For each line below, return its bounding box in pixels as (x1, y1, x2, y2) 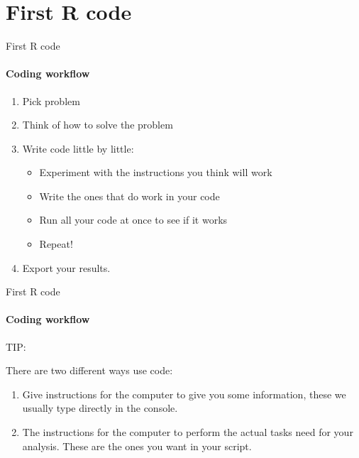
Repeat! (39, 236, 73, 251)
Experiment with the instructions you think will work (39, 165, 272, 180)
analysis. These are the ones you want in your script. (22, 438, 252, 453)
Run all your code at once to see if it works (39, 212, 228, 227)
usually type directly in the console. (22, 400, 178, 415)
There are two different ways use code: (6, 363, 173, 378)
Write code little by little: (22, 141, 134, 156)
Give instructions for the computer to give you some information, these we (22, 386, 346, 401)
